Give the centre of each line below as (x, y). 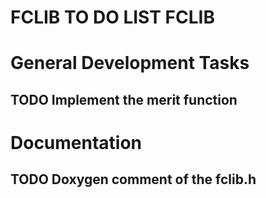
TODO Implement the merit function (124, 99)
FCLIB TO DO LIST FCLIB (112, 17)
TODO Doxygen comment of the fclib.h (133, 179)
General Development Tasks (130, 63)
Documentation (76, 142)
